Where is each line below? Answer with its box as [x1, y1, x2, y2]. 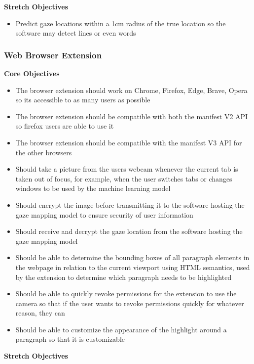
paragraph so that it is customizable [15, 334, 125, 344]
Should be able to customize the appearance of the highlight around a [15, 324, 227, 334]
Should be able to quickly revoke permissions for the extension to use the [15, 288, 237, 299]
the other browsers [15, 147, 72, 157]
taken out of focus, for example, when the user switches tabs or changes [15, 173, 232, 183]
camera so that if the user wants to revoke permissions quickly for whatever [15, 298, 244, 308]
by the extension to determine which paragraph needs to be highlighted [15, 272, 232, 282]
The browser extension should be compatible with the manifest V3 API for [15, 137, 242, 147]
